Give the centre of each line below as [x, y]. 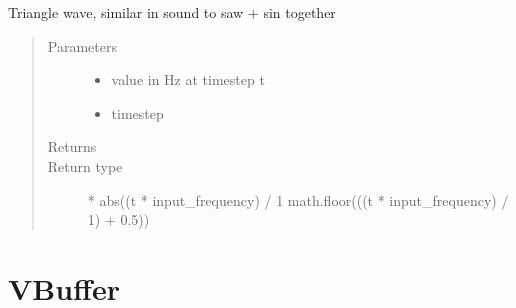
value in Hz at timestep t [188, 79]
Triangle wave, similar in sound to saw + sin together [172, 12]
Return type [85, 165]
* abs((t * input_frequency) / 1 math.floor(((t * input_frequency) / [298, 199]
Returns [72, 146]
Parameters [82, 45]
